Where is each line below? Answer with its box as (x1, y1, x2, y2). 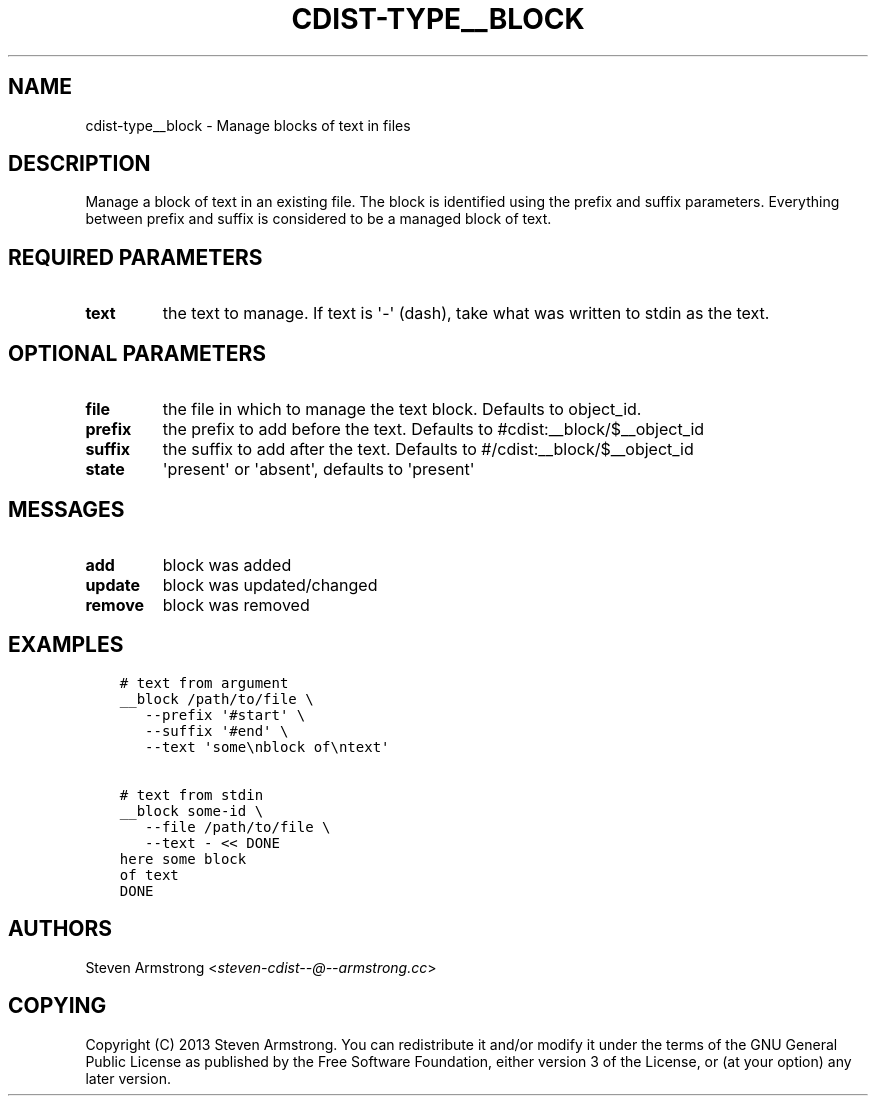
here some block (119, 850, 247, 867)
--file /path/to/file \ (145, 818, 331, 835)
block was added (162, 554, 292, 575)
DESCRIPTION (8, 151, 151, 177)
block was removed (162, 594, 310, 615)
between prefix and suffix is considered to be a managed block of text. (85, 210, 552, 228)
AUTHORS (8, 916, 113, 942)
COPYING (8, 993, 107, 1019)
